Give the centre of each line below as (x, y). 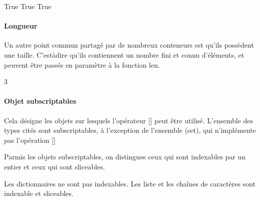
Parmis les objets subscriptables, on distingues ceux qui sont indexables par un (125, 157)
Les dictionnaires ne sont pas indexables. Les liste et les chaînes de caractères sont (130, 183)
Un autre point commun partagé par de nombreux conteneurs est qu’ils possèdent (129, 45)
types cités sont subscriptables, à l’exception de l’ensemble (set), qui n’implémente (130, 130)
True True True (28, 6)
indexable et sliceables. (39, 193)
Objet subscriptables (40, 101)
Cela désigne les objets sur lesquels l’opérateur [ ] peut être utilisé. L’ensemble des (129, 120)
